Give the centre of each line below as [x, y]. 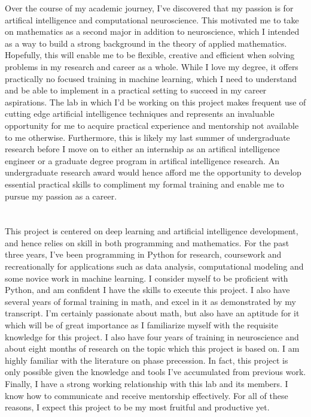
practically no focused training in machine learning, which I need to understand [151, 78]
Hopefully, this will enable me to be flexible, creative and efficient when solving [150, 55]
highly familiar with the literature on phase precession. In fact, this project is [147, 360]
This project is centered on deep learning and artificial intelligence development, [152, 231]
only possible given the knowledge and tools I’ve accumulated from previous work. [155, 372]
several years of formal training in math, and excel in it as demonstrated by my [150, 301]
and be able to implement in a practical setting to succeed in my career [136, 90]
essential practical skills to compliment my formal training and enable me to [145, 184]
